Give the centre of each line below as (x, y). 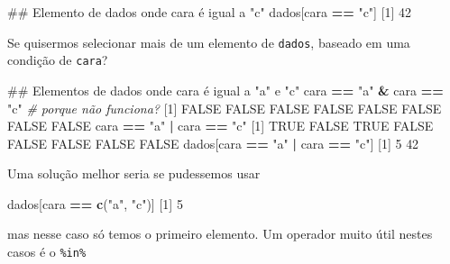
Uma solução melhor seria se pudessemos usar (134, 173)
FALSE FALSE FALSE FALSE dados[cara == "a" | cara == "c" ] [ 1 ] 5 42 (213, 143)
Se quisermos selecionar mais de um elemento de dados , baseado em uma (209, 42)
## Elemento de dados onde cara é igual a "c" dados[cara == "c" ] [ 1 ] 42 (210, 12)
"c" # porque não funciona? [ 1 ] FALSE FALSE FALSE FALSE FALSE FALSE (225, 108)
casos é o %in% (47, 252)
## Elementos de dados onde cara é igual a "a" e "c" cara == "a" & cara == (225, 90)
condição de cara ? (58, 60)
